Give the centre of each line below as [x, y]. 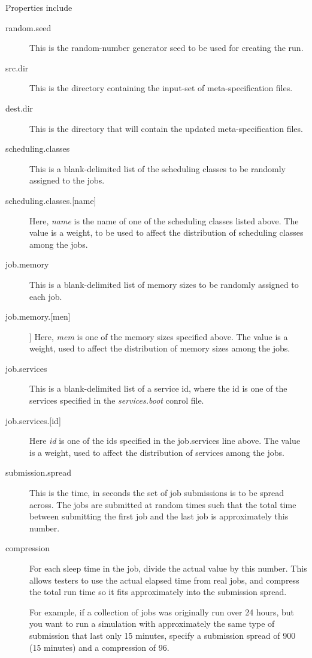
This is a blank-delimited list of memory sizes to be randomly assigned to [164, 284]
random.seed [28, 27]
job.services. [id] [33, 420]
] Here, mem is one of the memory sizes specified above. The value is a [159, 336]
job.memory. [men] [38, 316]
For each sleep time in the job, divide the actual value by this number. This [168, 568]
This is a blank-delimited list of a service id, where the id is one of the [158, 388]
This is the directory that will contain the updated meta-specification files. [166, 128]
